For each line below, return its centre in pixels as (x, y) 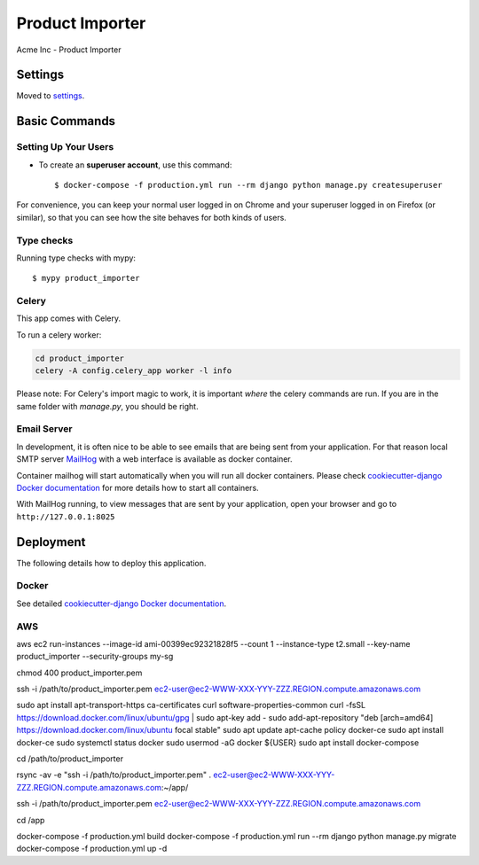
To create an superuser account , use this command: (135, 165)
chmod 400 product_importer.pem (79, 673)
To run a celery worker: (59, 335)
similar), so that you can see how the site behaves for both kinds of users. (152, 217)
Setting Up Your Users (65, 147)
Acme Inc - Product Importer (69, 50)
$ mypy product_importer (86, 278)
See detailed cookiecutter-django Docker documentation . (121, 604)
